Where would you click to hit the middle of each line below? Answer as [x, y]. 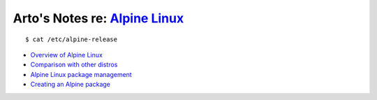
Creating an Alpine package [71, 85]
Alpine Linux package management [81, 74]
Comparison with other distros [74, 65]
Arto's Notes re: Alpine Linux [98, 18]
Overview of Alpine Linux [66, 55]
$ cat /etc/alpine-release [72, 39]
